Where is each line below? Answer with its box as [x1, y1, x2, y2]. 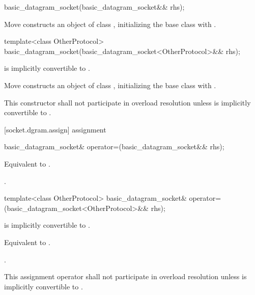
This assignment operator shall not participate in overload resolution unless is [4, 271, 247, 282]
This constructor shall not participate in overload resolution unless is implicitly [4, 97, 251, 108]
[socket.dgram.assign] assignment [4, 124, 106, 135]
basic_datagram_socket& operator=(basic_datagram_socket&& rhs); [4, 141, 224, 152]
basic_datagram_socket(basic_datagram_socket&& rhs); [4, 2, 185, 12]
